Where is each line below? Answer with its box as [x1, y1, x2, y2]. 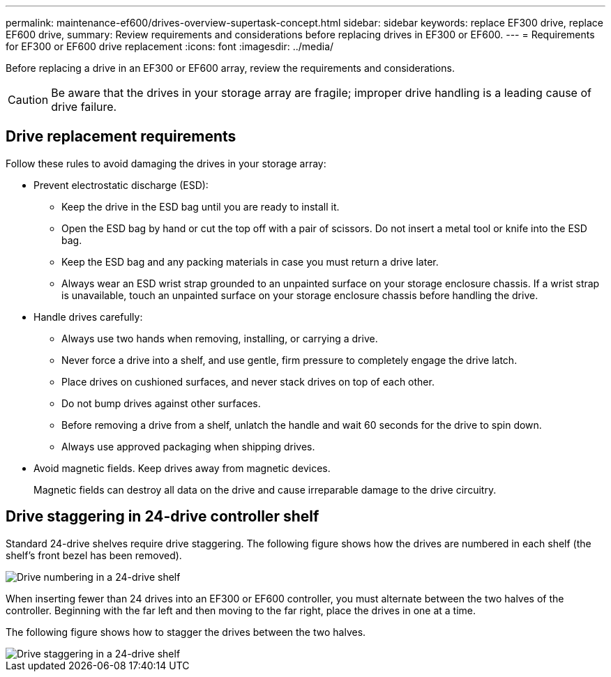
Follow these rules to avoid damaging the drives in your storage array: [6, 157, 326, 169]
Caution [8, 93, 49, 107]
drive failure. [51, 100, 117, 114]
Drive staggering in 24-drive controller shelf [6, 508, 319, 526]
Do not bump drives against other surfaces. [61, 397, 261, 409]
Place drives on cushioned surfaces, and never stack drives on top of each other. [61, 375, 435, 388]
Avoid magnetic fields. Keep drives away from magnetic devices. [33, 462, 331, 474]
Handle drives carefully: [33, 310, 143, 323]
